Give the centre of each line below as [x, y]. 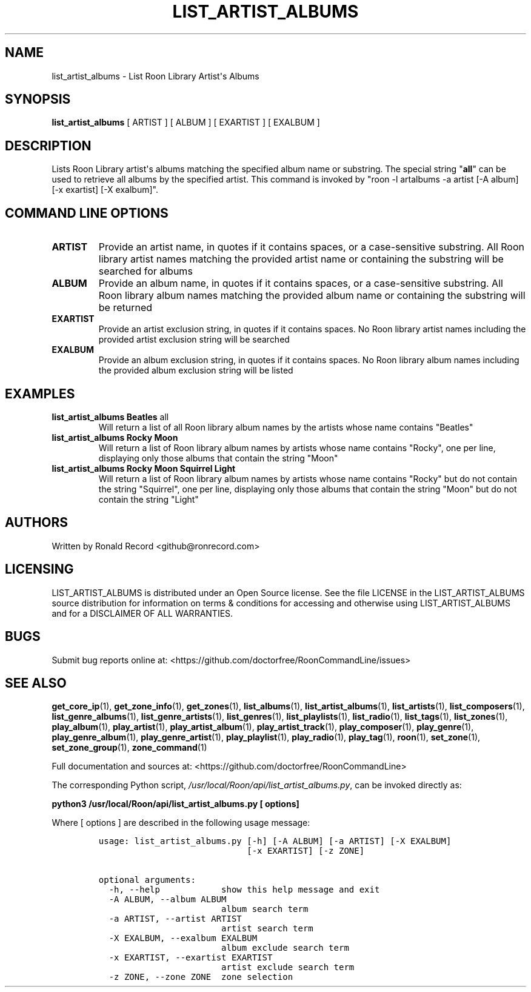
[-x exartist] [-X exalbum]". [105, 190]
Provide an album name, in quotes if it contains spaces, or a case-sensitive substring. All [301, 283]
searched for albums [145, 271]
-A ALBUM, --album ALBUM [168, 900]
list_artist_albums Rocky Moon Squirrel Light [144, 468]
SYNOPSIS [38, 99]
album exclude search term [285, 948]
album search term [265, 909]
